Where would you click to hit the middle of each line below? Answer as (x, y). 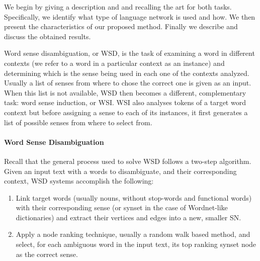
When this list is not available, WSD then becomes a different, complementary (125, 92)
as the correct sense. (47, 254)
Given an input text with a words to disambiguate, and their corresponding (120, 171)
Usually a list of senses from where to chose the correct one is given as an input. (128, 83)
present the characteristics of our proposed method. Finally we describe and (121, 26)
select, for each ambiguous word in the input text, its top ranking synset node (136, 244)
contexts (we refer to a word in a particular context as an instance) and (114, 63)
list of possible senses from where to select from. (78, 122)
